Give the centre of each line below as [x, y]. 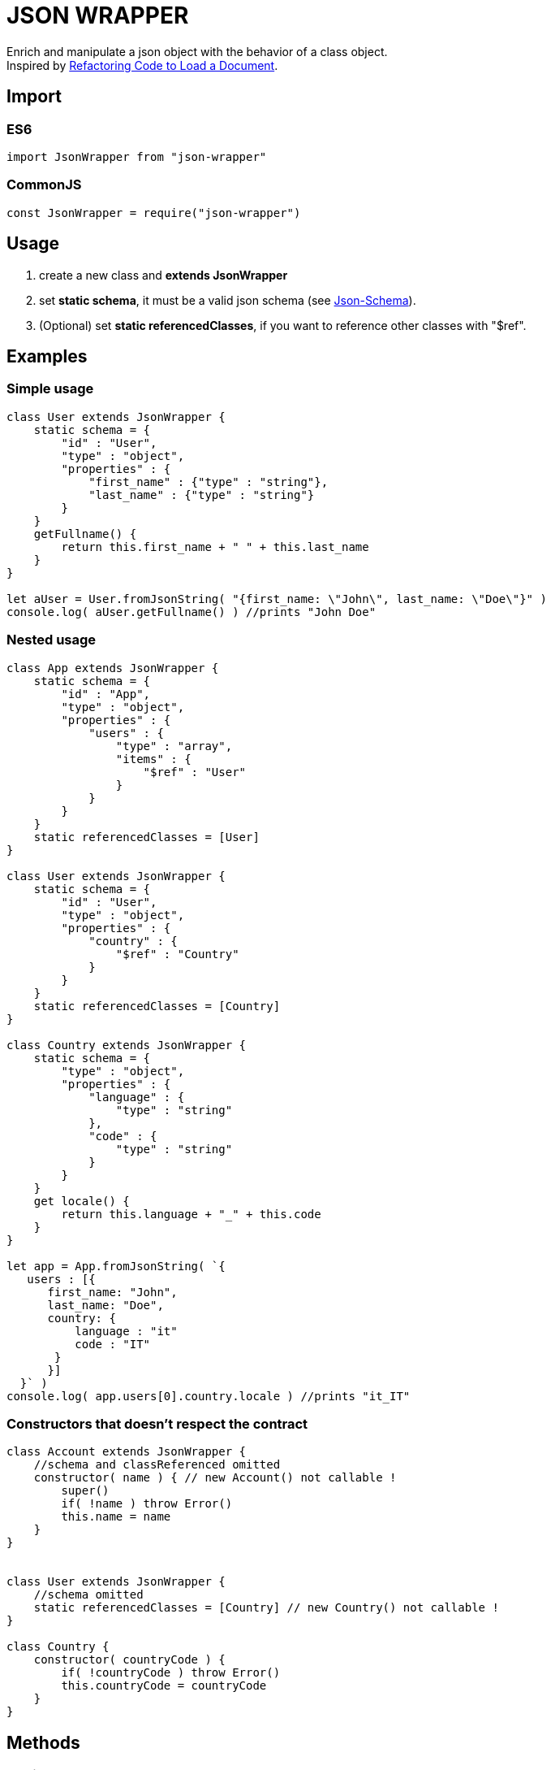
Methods [43, 1742]
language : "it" [126, 1331]
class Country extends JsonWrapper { [127, 1045]
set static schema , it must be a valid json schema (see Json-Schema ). [228, 300]
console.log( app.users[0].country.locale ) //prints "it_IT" [209, 1396]
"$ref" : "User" [195, 772]
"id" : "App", [106, 694]
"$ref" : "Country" [177, 954]
